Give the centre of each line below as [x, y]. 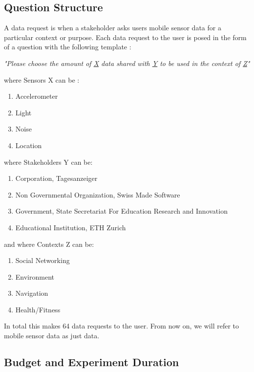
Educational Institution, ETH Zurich [71, 227]
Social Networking [42, 260]
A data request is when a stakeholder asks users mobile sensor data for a [113, 28]
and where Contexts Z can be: [49, 244]
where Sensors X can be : [42, 79]
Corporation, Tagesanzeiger [56, 178]
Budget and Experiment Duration [92, 362]
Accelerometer [37, 96]
